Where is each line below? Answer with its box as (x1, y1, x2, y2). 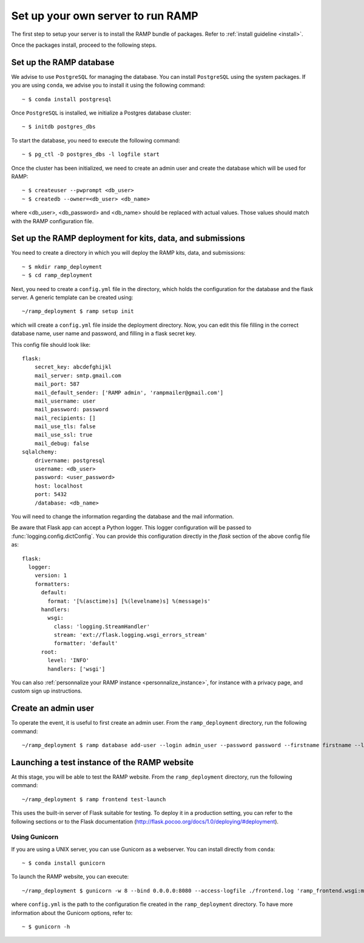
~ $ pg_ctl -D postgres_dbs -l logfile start (22, 151, 160, 158)
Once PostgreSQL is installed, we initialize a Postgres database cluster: (11, 109, 191, 116)
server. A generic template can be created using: (11, 294, 133, 301)
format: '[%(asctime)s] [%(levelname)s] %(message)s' (47, 597, 211, 605)
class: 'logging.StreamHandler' (53, 623, 150, 630)
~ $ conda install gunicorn (22, 860, 106, 867)
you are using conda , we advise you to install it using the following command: (11, 82, 206, 89)
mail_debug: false (34, 440, 90, 447)
